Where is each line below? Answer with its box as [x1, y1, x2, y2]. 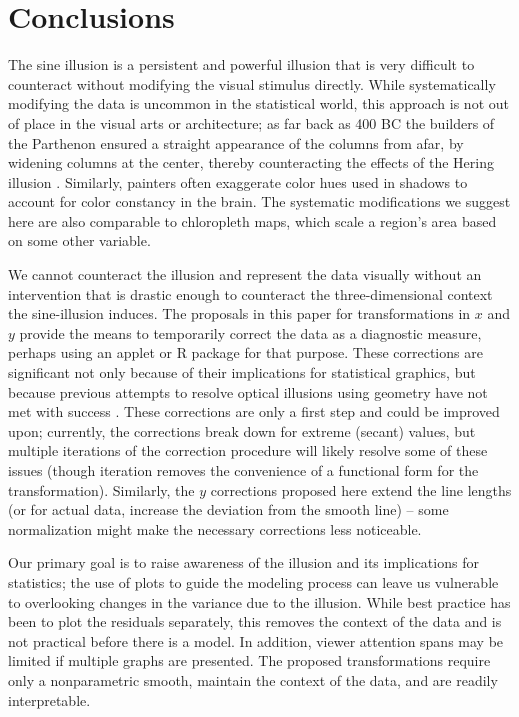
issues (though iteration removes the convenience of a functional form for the [8, 460, 479, 480]
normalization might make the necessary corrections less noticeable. [8, 518, 422, 539]
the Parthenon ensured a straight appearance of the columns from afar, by [8, 132, 464, 153]
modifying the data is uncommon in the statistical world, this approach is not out [8, 93, 509, 114]
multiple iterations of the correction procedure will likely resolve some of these [8, 440, 488, 461]
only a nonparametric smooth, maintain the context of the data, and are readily [8, 669, 498, 690]
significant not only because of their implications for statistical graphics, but [8, 362, 476, 383]
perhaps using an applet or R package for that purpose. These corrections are [8, 342, 483, 363]
